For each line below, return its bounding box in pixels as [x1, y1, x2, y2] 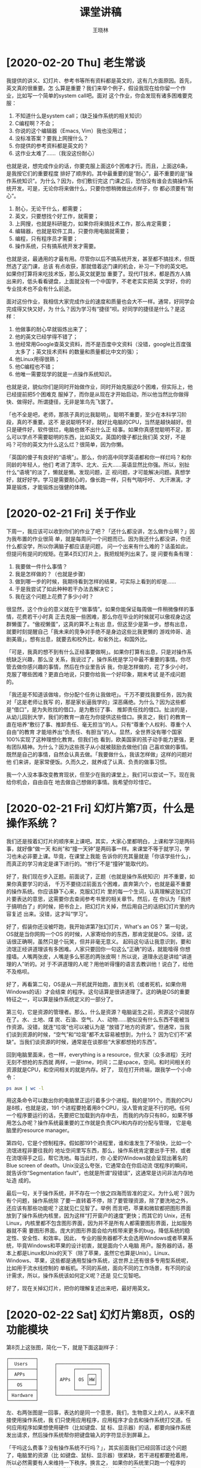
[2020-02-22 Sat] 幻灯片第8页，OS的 [6, 1308, 195, 1321]
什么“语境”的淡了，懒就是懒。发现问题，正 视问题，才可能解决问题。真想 [6, 468, 185, 476]
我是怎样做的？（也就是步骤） [14, 570, 89, 577]
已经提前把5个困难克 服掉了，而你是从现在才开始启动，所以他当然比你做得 [6, 391, 190, 398]
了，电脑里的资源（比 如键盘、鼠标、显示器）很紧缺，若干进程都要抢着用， [6, 1452, 191, 1459]
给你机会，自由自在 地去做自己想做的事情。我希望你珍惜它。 [6, 778, 154, 785]
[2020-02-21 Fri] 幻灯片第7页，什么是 [6, 801, 194, 815]
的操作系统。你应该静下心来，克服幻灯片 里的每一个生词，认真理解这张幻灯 [6, 888, 191, 895]
